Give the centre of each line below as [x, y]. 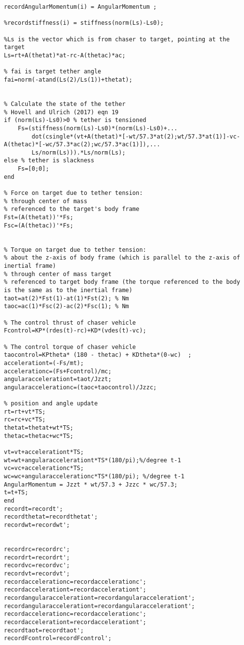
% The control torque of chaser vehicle [70, 347]
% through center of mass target [58, 274]
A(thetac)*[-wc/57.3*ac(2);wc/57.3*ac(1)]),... [82, 145]
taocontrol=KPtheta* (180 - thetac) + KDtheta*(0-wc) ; [98, 355]
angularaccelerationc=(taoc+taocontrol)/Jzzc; [80, 387]
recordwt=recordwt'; [37, 525]
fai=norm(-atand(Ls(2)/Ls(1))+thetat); [68, 79]
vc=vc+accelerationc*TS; [44, 468]
